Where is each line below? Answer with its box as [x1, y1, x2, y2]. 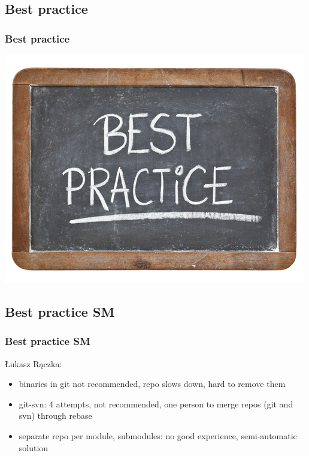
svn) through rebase [19, 409, 92, 422]
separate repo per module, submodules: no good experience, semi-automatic [19, 429, 297, 442]
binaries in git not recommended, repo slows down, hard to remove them [19, 377, 286, 390]
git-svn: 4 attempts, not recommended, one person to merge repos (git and [19, 397, 293, 410]
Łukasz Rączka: [5, 357, 62, 370]
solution [19, 441, 49, 454]
